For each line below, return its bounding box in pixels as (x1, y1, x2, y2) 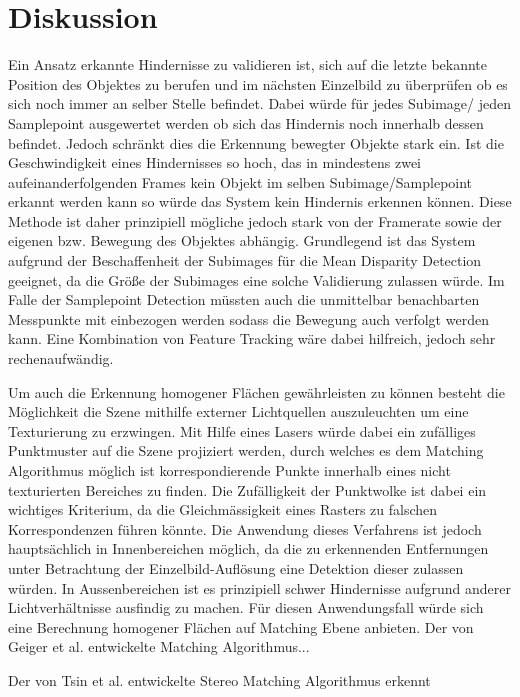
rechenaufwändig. (8, 348, 114, 369)
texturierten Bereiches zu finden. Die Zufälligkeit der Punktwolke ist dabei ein (8, 479, 487, 500)
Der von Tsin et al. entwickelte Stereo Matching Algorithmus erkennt (8, 669, 431, 690)
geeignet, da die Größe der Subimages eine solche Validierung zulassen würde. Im (8, 269, 505, 290)
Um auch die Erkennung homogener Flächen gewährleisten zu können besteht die (8, 381, 505, 402)
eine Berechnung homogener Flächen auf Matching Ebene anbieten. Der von (8, 616, 474, 637)
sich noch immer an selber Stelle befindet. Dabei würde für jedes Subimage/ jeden (8, 93, 512, 114)
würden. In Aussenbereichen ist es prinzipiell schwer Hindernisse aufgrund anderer (8, 577, 511, 598)
